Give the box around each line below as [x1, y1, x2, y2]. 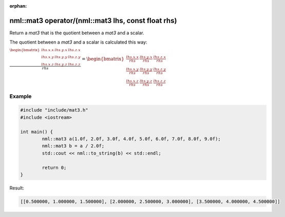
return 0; [42, 164, 67, 170]
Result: [9, 185, 24, 191]
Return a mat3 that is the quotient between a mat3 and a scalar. [9, 30, 145, 36]
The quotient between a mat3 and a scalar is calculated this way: [9, 39, 147, 46]
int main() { [20, 128, 53, 135]
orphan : [9, 3, 27, 9]
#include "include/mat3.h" [20, 107, 88, 113]
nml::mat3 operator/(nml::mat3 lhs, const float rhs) [9, 16, 177, 25]
